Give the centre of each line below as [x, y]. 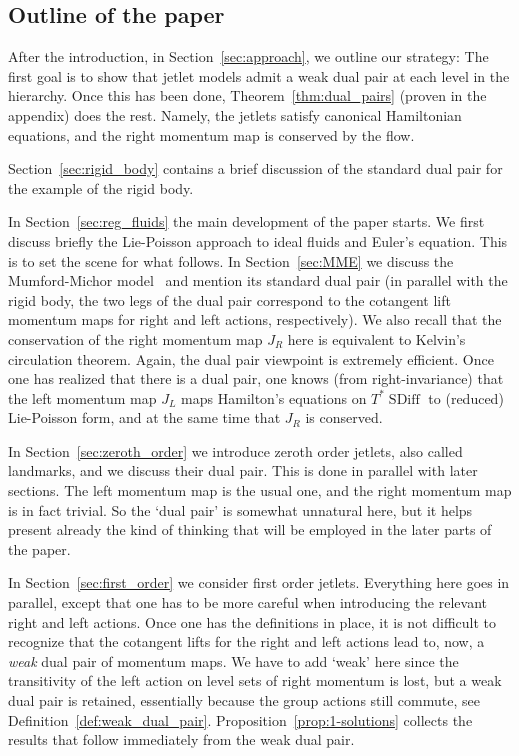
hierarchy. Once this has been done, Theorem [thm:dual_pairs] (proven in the [247, 95]
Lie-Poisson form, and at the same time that [144, 417]
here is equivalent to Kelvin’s [376, 338]
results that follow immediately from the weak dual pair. [181, 739]
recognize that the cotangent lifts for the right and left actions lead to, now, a [246, 641]
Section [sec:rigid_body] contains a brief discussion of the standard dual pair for [255, 168]
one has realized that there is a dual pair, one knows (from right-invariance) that [256, 378]
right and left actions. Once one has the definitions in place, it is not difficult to [252, 621]
